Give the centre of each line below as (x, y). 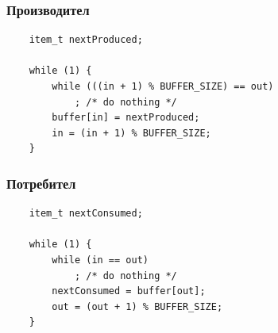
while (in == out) (100, 260)
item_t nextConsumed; (86, 214)
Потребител (41, 183)
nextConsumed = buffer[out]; (129, 291)
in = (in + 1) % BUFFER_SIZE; (131, 133)
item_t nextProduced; (86, 40)
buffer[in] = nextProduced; (126, 118)
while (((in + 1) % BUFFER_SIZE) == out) (163, 86)
